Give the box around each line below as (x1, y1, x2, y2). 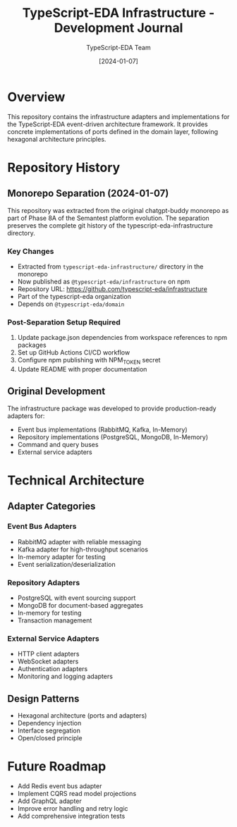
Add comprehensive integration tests (17, 812, 126, 821)
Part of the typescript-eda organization (17, 292, 132, 300)
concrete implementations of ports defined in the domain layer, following (7, 127, 219, 135)
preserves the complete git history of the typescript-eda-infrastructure (7, 221, 213, 230)
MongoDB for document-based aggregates (17, 601, 143, 610)
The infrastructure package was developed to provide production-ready (7, 404, 217, 412)
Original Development (7, 386, 106, 398)
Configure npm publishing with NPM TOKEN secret (17, 356, 161, 366)
